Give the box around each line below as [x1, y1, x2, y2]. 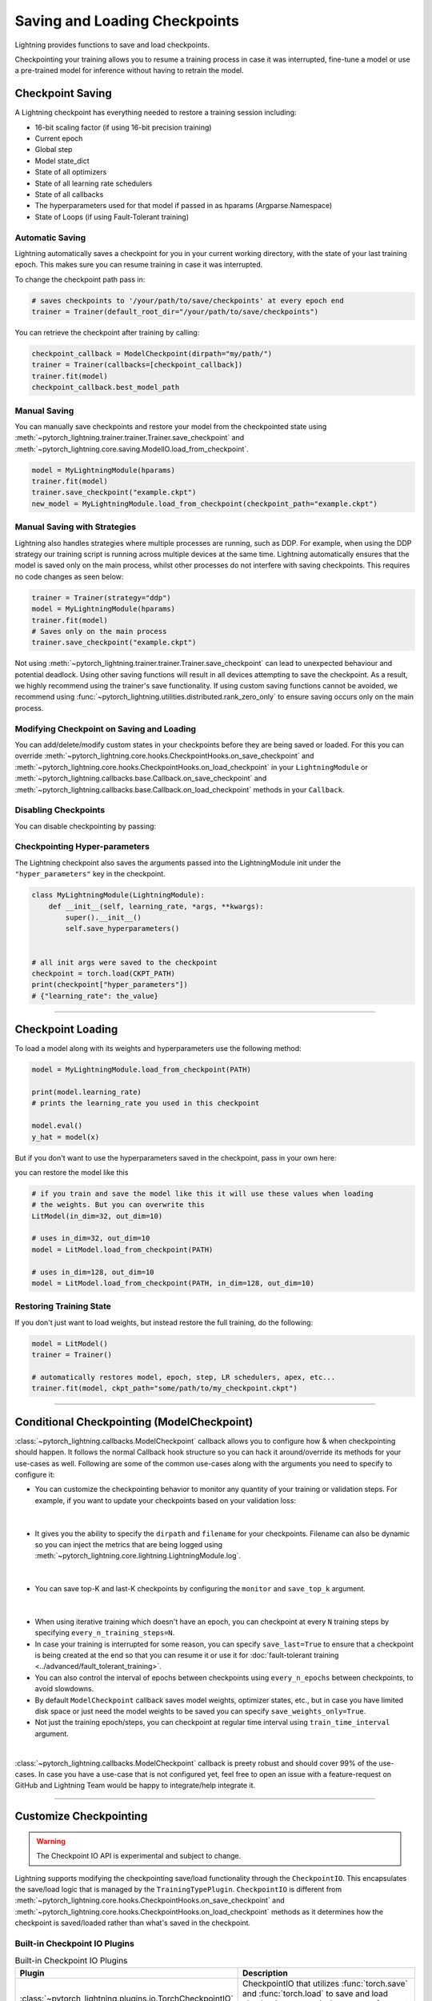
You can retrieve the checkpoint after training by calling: [14, 328, 200, 338]
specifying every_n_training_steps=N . [34, 1628, 175, 1638]
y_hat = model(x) [31, 1133, 100, 1141]
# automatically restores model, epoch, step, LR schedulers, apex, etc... [31, 1373, 336, 1381]
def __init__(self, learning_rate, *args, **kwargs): [48, 901, 264, 911]
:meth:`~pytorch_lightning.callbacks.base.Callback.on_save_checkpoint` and [14, 773, 267, 784]
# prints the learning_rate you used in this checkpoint [31, 1099, 260, 1108]
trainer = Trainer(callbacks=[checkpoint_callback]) [31, 360, 243, 370]
